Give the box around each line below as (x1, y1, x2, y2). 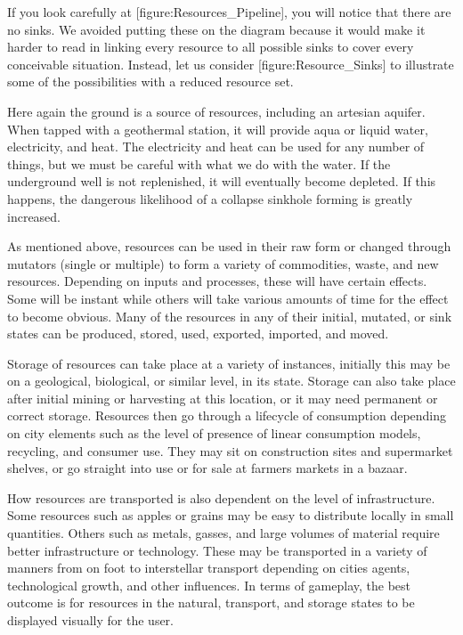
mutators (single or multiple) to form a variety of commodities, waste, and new (7, 254, 439, 273)
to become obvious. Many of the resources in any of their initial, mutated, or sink (7, 306, 452, 325)
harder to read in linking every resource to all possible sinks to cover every (7, 37, 414, 56)
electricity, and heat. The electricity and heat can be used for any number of (7, 137, 425, 156)
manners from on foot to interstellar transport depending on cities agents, (7, 558, 410, 577)
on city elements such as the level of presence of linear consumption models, (7, 424, 421, 443)
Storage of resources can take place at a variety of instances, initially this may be (7, 354, 451, 372)
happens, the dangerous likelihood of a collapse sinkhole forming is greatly (7, 189, 413, 208)
